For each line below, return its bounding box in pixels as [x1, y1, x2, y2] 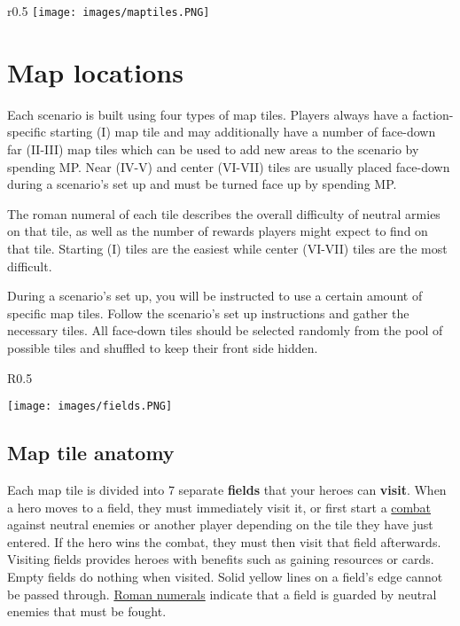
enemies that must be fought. [7, 602, 167, 621]
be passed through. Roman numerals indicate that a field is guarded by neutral [7, 584, 437, 603]
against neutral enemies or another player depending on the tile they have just [7, 515, 433, 534]
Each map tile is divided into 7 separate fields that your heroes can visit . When [7, 480, 447, 498]
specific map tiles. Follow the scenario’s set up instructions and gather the [7, 303, 409, 322]
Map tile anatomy [7, 439, 175, 466]
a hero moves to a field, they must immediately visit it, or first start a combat [7, 497, 432, 516]
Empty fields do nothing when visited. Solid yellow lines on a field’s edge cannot [7, 567, 443, 585]
